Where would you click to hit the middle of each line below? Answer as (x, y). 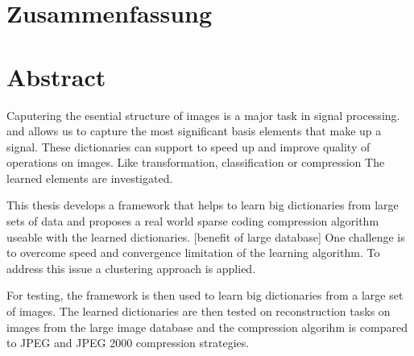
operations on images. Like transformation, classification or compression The (196, 162)
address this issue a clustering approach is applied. (131, 268)
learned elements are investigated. (90, 178)
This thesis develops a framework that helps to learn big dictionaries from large (203, 205)
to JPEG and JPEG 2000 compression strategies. (128, 343)
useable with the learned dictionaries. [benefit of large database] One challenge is (206, 236)
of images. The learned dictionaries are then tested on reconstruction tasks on (199, 311)
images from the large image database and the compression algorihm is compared (207, 327)
